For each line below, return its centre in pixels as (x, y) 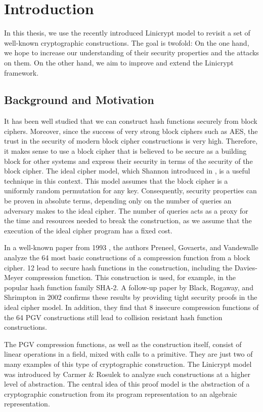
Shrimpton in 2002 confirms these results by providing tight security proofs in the (131, 297)
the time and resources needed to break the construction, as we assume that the (128, 220)
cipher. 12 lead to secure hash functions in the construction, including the (118, 267)
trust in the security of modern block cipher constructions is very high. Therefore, (131, 141)
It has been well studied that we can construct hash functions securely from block (131, 121)
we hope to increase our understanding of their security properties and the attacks (131, 53)
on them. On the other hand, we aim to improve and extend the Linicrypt (119, 62)
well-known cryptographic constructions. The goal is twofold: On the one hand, (127, 42)
